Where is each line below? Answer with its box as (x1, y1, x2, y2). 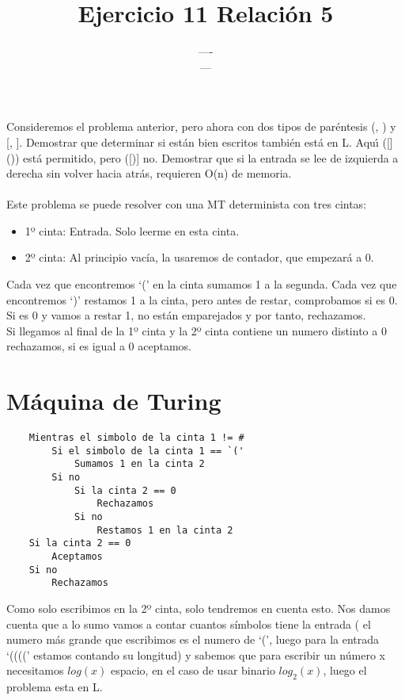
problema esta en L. (6, 679, 103, 695)
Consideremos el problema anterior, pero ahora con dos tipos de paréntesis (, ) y (6, 118, 396, 135)
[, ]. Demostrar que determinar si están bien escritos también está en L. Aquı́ (6, 133, 379, 150)
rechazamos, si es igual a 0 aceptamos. (6, 338, 192, 354)
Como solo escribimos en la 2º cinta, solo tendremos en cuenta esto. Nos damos (6, 600, 391, 617)
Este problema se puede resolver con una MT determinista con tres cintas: (6, 196, 367, 212)
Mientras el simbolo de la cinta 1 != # (28, 432, 244, 444)
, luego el (323, 662, 367, 679)
